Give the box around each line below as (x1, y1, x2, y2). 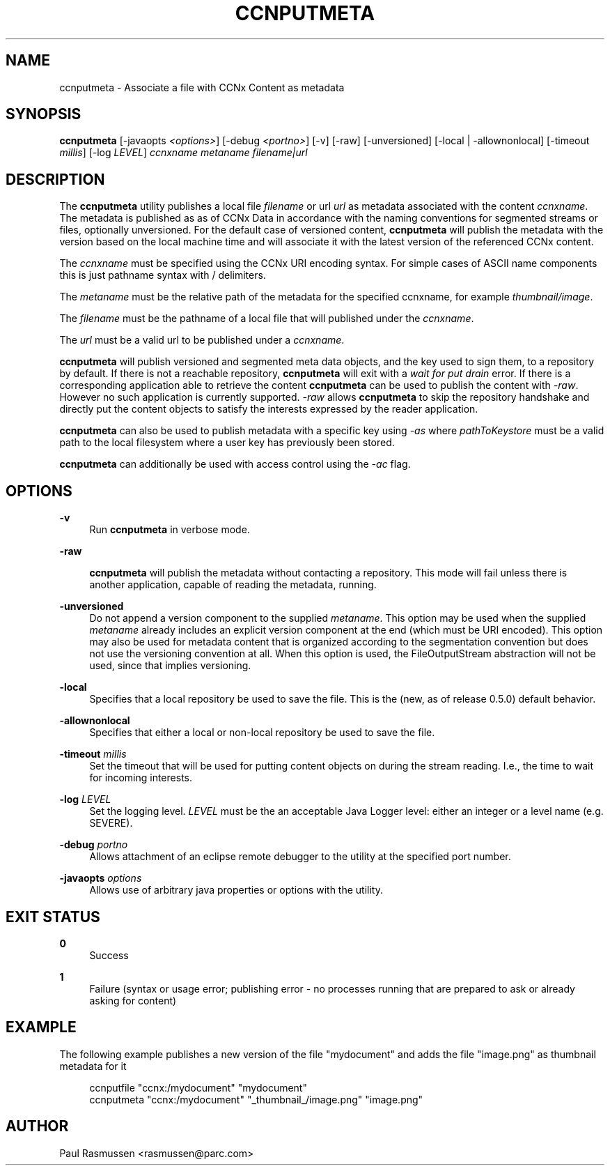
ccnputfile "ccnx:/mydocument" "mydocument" (89, 1081, 307, 1094)
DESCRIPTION (6, 170, 105, 188)
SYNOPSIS (6, 105, 81, 123)
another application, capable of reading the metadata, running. (89, 579, 377, 591)
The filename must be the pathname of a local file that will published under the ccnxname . (59, 312, 474, 325)
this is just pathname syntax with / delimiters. (59, 269, 266, 282)
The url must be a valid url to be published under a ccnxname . (59, 334, 345, 346)
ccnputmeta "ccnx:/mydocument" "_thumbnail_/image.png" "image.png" (89, 1093, 423, 1105)
